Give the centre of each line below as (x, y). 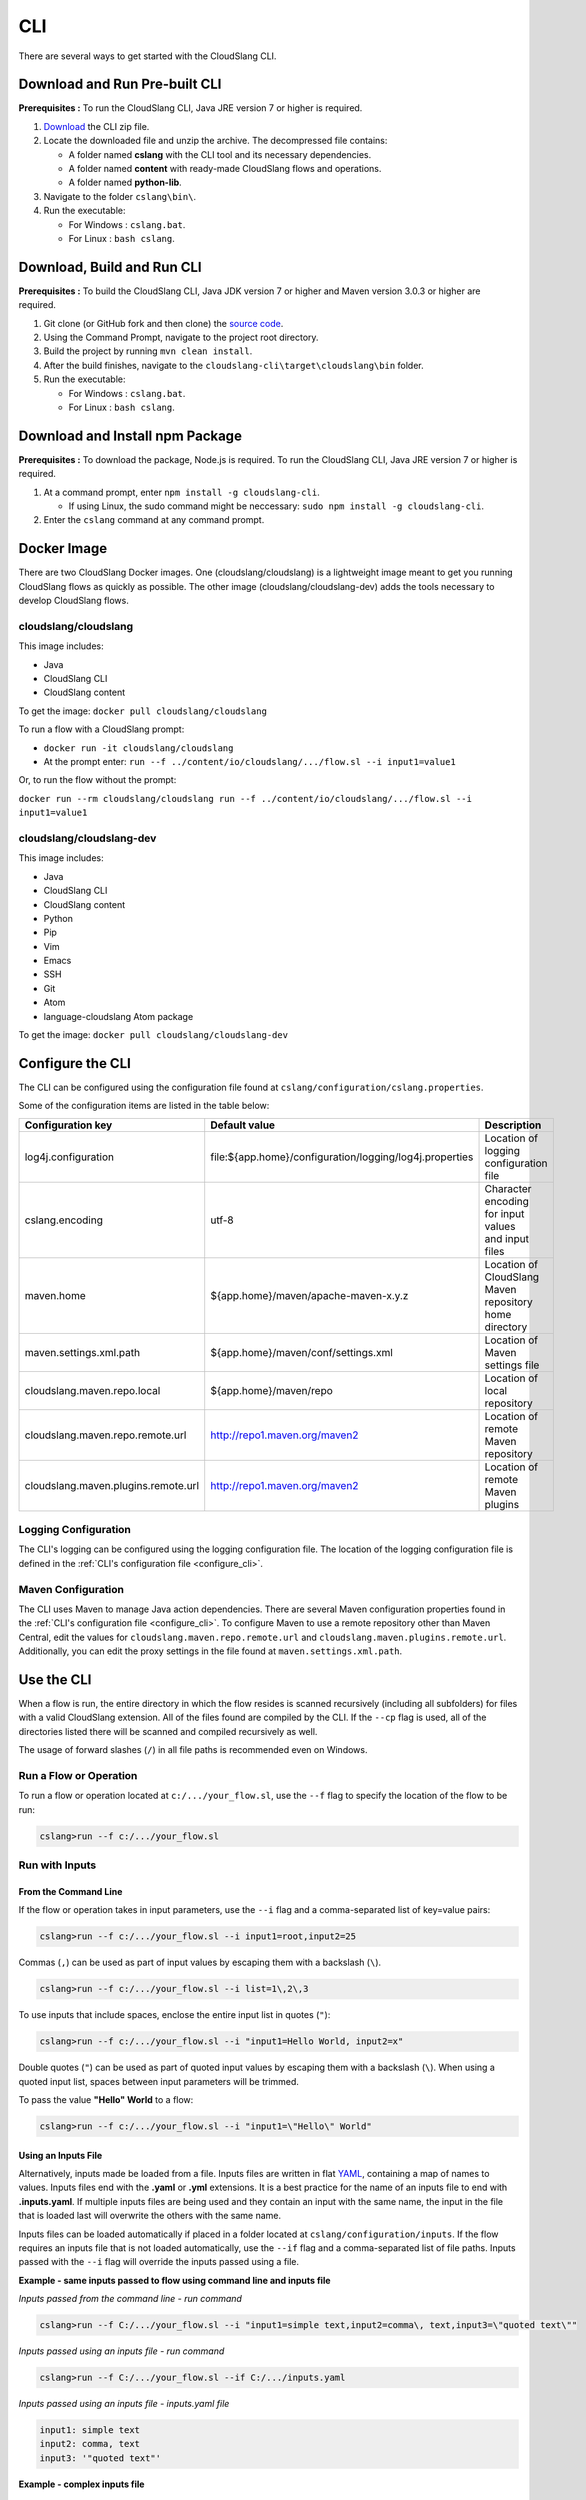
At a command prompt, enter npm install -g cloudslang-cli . (181, 492)
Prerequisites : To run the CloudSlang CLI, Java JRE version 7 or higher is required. (190, 108)
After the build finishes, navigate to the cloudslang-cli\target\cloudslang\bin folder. (233, 365)
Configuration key (68, 1125)
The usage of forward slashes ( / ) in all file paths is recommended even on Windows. (193, 1750)
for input (504, 1213)
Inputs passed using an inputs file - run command (121, 2351)
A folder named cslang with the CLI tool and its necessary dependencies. (220, 154)
